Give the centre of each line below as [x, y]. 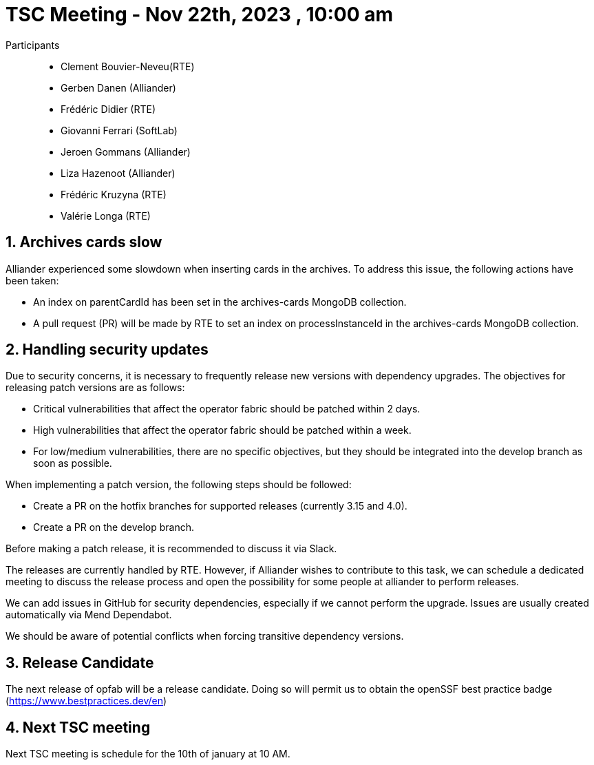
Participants [33, 45]
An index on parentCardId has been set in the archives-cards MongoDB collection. [220, 302]
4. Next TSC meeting [78, 727]
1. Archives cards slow [84, 242]
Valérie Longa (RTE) [106, 216]
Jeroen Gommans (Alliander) [126, 151]
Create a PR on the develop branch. [114, 527]
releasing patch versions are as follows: [95, 388]
